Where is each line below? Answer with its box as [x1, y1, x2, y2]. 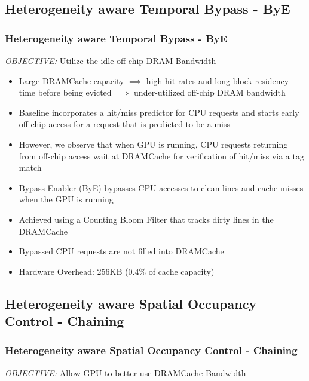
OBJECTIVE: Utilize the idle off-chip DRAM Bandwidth [5, 54, 216, 66]
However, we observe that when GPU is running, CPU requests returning [19, 137, 288, 150]
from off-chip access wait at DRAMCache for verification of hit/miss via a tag [19, 149, 304, 162]
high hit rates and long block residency [146, 74, 289, 87]
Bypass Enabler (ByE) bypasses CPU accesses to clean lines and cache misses [19, 181, 304, 193]
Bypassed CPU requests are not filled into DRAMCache [19, 245, 224, 257]
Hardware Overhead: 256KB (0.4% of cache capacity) [19, 265, 215, 277]
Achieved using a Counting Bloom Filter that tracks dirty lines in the [19, 213, 274, 225]
